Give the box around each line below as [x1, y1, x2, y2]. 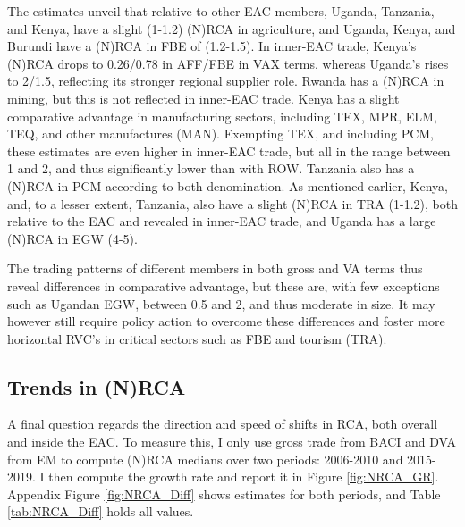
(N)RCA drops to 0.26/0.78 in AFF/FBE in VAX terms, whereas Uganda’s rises [7, 54, 449, 72]
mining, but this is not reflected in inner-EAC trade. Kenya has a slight [7, 88, 400, 107]
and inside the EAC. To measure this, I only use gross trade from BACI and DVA [7, 432, 457, 451]
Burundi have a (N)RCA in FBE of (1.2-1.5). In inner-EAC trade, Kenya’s [7, 37, 417, 55]
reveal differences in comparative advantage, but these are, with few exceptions [7, 276, 440, 295]
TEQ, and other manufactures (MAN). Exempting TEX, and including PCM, [7, 124, 435, 143]
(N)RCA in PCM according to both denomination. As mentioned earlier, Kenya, [7, 176, 448, 195]
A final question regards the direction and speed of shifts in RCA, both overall [7, 414, 438, 433]
